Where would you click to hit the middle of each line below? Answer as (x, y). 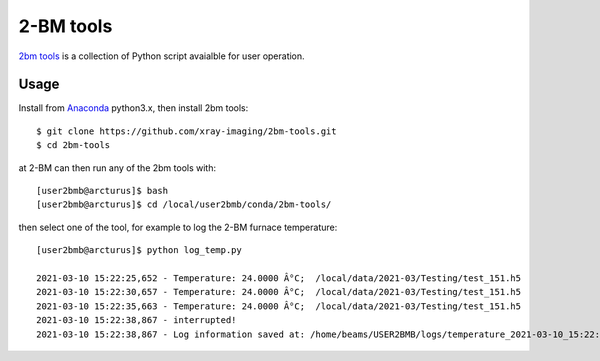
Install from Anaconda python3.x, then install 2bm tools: (133, 108)
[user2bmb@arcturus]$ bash (102, 191)
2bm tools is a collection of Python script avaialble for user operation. (161, 56)
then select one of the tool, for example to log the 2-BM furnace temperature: (178, 227)
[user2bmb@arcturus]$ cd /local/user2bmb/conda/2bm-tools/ (184, 204)
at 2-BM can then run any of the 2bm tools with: (117, 167)
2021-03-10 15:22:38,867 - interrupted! (136, 320)
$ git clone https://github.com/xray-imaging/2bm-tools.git (186, 131)
